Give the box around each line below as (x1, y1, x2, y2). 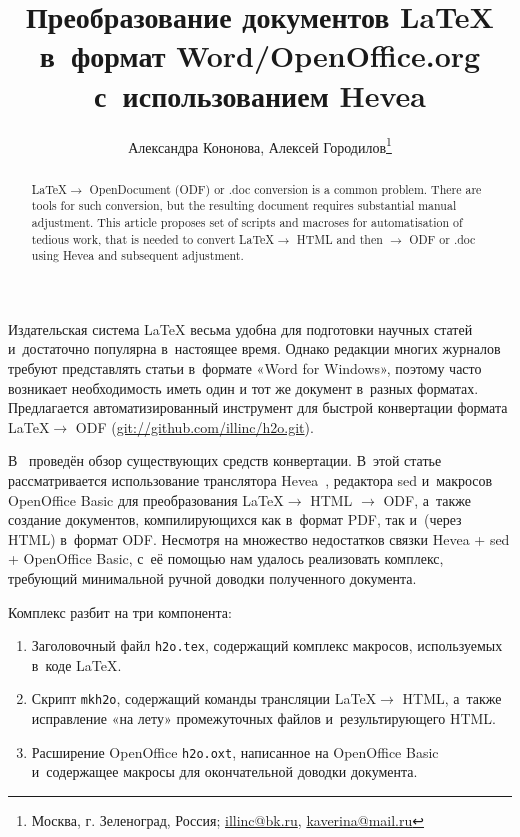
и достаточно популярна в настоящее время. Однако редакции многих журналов (8, 338, 501, 359)
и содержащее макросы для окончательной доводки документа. (31, 761, 418, 782)
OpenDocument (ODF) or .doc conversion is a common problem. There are (89, 180, 482, 197)
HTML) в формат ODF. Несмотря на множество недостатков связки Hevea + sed (8, 528, 510, 549)
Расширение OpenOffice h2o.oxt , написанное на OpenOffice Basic (31, 741, 439, 762)
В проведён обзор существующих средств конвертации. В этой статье (8, 450, 442, 471)
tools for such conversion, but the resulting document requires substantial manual (31, 197, 457, 214)
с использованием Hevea (94, 74, 426, 115)
